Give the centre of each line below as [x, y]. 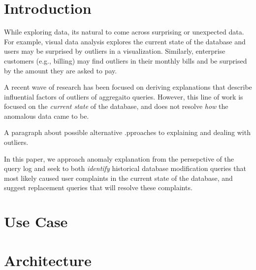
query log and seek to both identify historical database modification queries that [125, 168]
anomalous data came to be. [47, 116]
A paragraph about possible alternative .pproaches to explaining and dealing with [127, 132]
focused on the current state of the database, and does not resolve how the [116, 106]
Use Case [36, 221]
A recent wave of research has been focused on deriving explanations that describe [128, 87]
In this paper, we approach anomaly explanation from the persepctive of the [119, 158]
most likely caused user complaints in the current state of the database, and [118, 178]
